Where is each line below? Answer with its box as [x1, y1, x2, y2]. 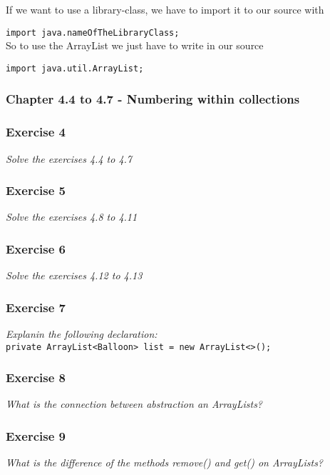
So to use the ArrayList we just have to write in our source [6, 38, 264, 53]
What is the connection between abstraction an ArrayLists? [6, 396, 263, 411]
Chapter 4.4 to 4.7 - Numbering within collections [6, 90, 300, 108]
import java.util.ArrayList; [6, 63, 144, 74]
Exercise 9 [6, 426, 66, 444]
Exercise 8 [6, 369, 66, 386]
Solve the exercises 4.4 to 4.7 [6, 151, 133, 166]
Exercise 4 [6, 123, 66, 141]
